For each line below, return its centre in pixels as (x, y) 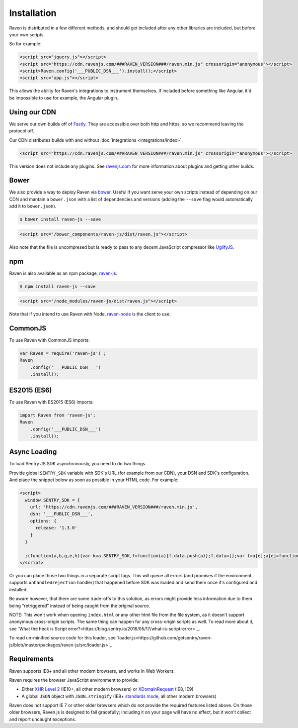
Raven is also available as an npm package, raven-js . (63, 273)
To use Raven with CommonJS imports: (49, 340)
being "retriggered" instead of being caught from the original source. (80, 606)
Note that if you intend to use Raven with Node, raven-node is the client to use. (90, 314)
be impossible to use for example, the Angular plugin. (64, 98)
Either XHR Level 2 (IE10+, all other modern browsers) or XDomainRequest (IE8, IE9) (108, 689)
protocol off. (22, 131)
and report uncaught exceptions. (43, 719)
